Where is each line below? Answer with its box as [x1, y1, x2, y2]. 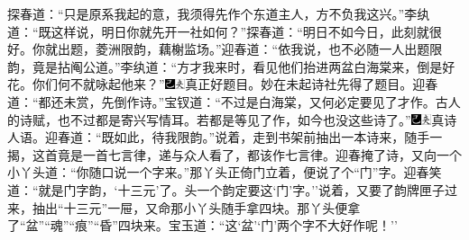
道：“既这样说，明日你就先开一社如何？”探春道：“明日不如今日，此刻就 [7, 22, 429, 40]
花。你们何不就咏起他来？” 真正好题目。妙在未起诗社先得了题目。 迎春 [7, 75, 438, 93]
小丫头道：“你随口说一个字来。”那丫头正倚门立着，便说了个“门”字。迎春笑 [7, 163, 442, 182]
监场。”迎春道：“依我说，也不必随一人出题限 [183, 40, 443, 58]
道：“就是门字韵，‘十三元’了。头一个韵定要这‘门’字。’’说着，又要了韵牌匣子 [7, 180, 445, 199]
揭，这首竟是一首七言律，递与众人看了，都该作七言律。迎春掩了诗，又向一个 [7, 145, 462, 164]
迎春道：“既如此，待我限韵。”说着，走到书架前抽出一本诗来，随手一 [45, 128, 443, 147]
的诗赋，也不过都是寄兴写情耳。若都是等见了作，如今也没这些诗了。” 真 [7, 110, 445, 129]
